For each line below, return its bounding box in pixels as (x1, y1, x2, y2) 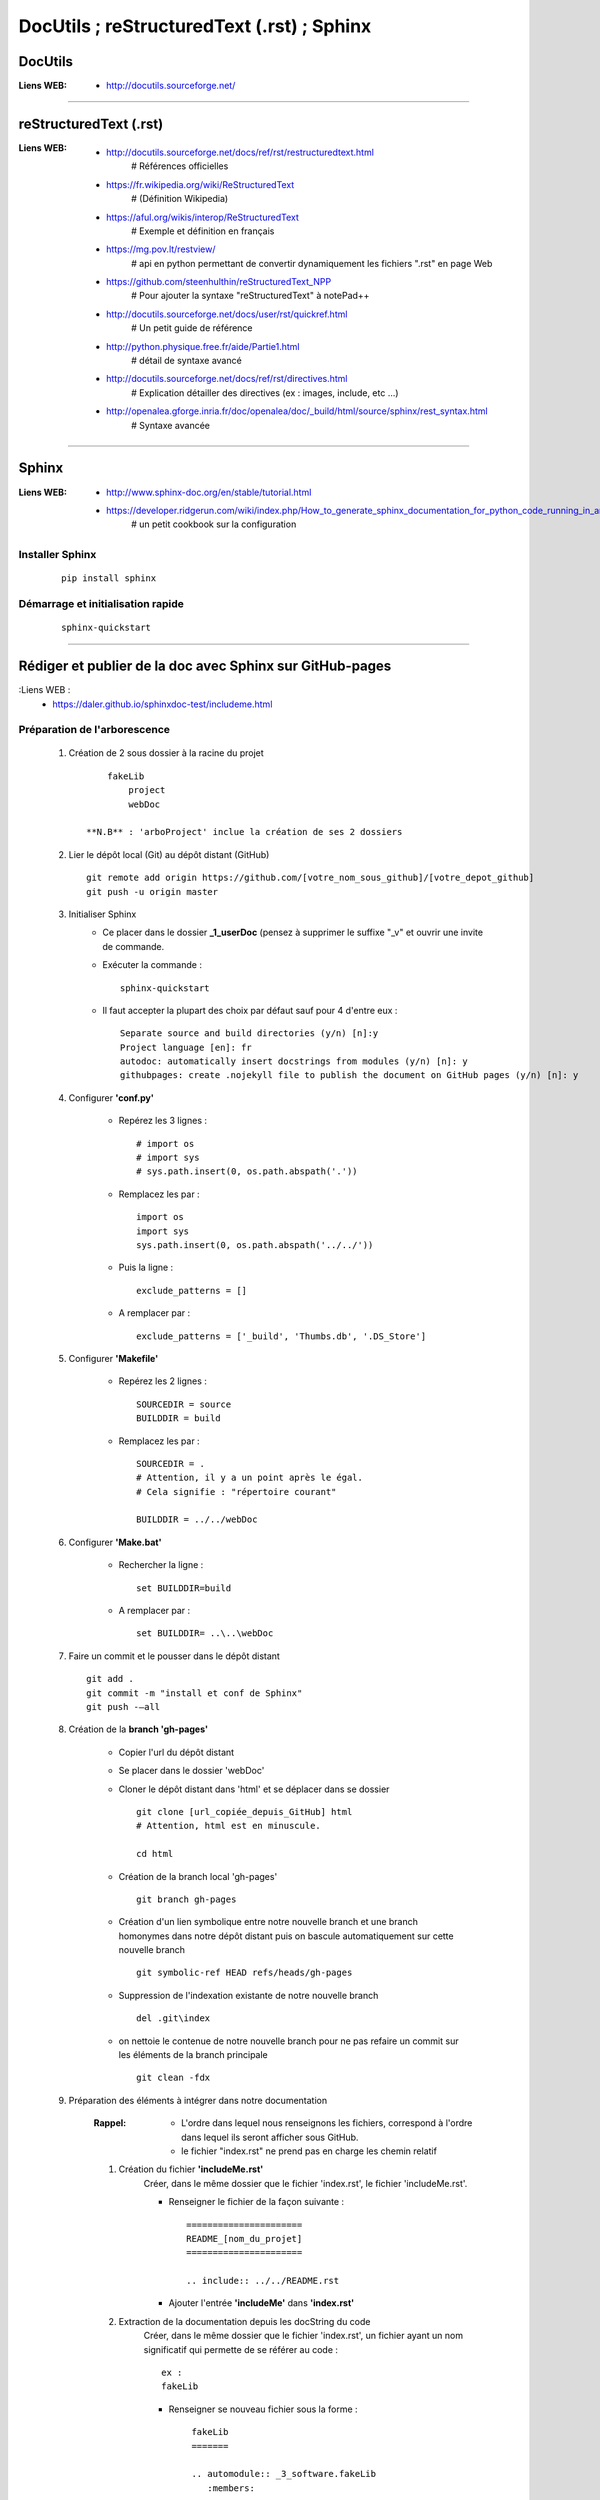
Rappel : (93, 2117, 127, 2129)
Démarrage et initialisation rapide (18, 597, 185, 611)
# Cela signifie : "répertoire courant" (136, 1486, 337, 1497)
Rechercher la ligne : (118, 1559, 204, 1571)
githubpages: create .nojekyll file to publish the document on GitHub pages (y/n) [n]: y (120, 1070, 579, 1081)
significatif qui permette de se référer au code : (143, 2343, 339, 2355)
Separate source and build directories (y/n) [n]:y (120, 1028, 379, 1039)
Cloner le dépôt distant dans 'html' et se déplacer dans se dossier (118, 1783, 390, 1795)
